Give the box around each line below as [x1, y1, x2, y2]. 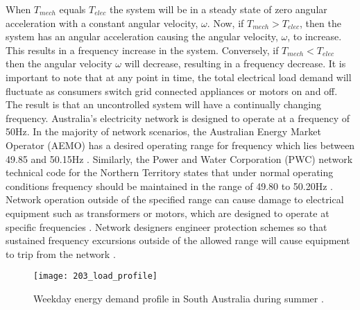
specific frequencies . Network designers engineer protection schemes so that [6, 219, 327, 234]
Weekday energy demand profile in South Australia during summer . [33, 291, 324, 305]
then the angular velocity [6, 56, 112, 71]
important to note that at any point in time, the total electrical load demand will [6, 69, 352, 84]
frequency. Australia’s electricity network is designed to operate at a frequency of [6, 110, 350, 125]
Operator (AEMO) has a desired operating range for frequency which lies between [6, 137, 355, 152]
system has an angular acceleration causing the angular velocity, [6, 29, 278, 44]
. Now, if [207, 15, 244, 30]
